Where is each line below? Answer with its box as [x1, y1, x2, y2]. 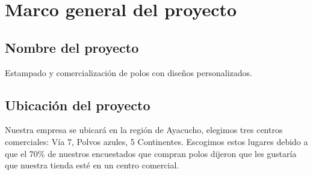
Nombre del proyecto [5, 38, 139, 56]
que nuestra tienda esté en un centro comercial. [5, 159, 179, 171]
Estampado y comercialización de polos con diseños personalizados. [5, 66, 252, 79]
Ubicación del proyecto [5, 95, 150, 114]
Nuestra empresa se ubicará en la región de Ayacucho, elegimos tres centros [5, 123, 283, 136]
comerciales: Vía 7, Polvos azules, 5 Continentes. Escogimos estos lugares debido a [5, 135, 308, 147]
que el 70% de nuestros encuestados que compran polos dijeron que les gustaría [5, 147, 297, 159]
